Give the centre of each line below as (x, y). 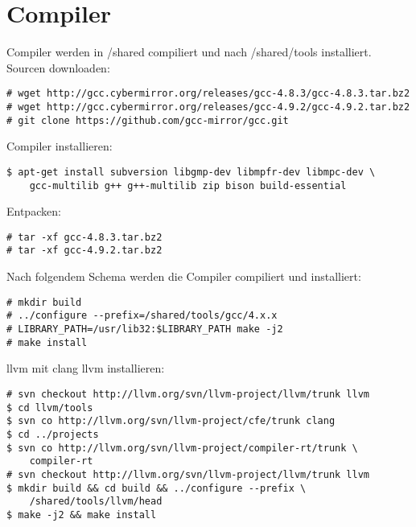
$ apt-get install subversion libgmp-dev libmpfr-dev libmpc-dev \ (191, 172)
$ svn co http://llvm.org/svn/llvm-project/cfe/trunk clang (171, 421)
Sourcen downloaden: (58, 67)
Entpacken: (34, 211)
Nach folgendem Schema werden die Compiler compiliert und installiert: (184, 276)
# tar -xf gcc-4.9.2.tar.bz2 (84, 251)
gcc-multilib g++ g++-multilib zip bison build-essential (188, 185)
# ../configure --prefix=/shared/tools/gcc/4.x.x (142, 316)
